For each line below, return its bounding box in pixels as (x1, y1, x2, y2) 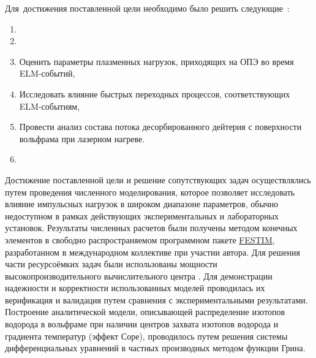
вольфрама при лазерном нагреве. (19, 132, 145, 145)
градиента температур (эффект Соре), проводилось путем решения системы (5, 329, 288, 342)
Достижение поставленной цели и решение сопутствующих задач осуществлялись (5, 173, 311, 186)
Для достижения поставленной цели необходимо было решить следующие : (5, 2, 290, 14)
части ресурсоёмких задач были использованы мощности (5, 257, 217, 270)
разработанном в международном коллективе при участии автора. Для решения (5, 245, 301, 258)
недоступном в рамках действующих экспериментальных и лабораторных (5, 209, 279, 222)
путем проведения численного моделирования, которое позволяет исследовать (5, 185, 295, 198)
